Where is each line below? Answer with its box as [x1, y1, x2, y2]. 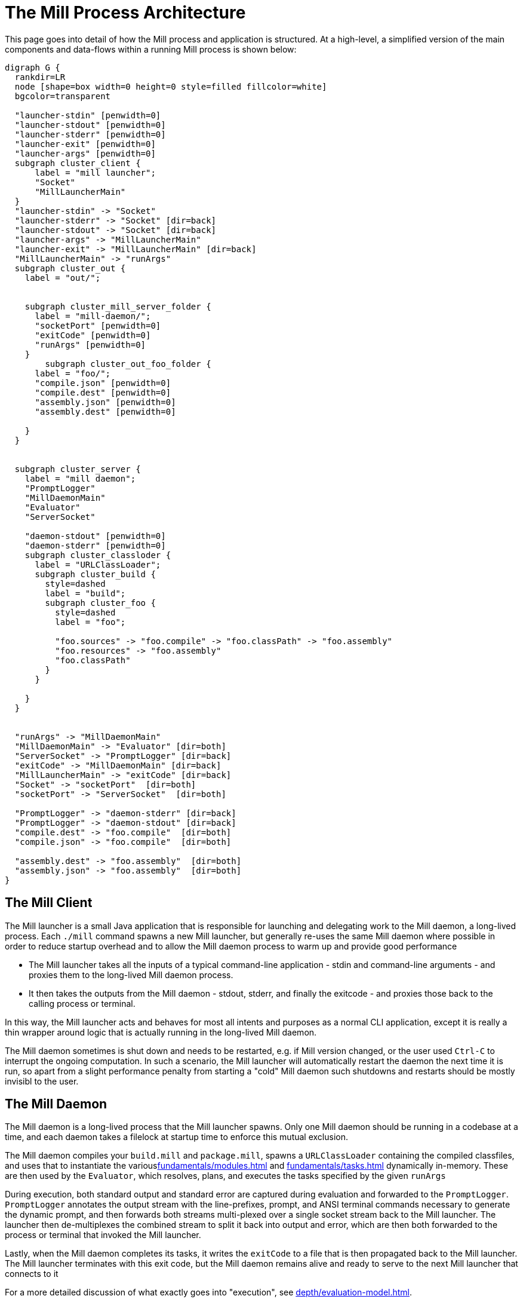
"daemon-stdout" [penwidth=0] [24, 531, 166, 541]
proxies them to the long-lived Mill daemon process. [29, 969, 233, 980]
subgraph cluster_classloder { [24, 550, 171, 560]
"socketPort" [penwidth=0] [35, 320, 161, 330]
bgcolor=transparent [14, 91, 111, 101]
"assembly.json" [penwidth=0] [35, 397, 176, 407]
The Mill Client [5, 895, 93, 911]
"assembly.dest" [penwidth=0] [35, 406, 176, 416]
